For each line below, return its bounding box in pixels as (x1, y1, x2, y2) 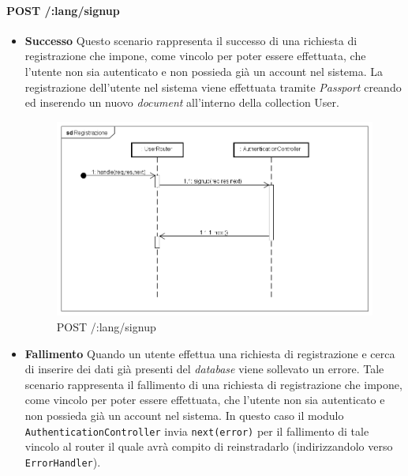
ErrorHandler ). (24, 453, 101, 470)
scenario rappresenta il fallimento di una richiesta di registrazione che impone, (24, 376, 402, 392)
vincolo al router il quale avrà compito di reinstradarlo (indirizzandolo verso (24, 438, 393, 455)
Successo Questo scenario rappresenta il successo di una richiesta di (24, 32, 357, 48)
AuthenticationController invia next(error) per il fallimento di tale (24, 422, 369, 439)
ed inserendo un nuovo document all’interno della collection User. (24, 94, 339, 111)
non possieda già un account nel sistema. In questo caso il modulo (24, 406, 344, 423)
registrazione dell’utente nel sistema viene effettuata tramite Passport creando (24, 78, 402, 95)
